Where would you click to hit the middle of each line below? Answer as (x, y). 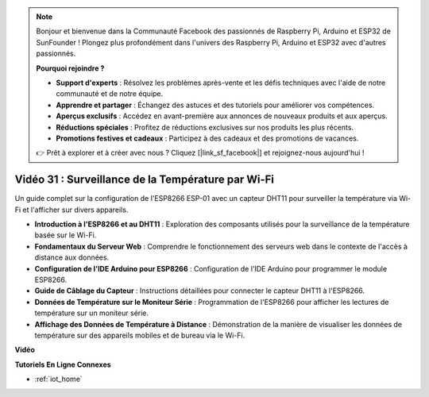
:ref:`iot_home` (58, 379)
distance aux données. (72, 257)
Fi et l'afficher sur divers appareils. (71, 210)
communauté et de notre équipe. (110, 94)
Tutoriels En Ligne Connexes (63, 364)
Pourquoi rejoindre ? (70, 68)
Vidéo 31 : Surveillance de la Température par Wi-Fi (144, 180)
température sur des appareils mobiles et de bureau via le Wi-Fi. (140, 335)
